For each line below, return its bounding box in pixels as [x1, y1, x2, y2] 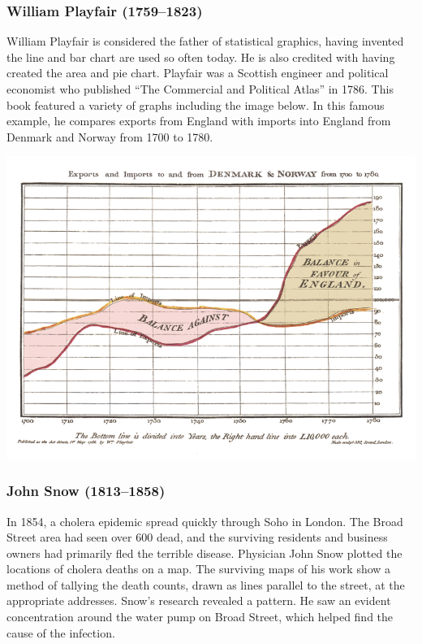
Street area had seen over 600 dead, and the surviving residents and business [6, 529, 388, 546]
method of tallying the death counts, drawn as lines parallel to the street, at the [6, 576, 405, 593]
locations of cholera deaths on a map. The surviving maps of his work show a [6, 560, 391, 577]
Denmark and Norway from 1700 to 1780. [6, 128, 213, 145]
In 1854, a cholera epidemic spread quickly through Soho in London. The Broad [6, 512, 403, 529]
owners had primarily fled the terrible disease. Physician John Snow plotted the [6, 544, 403, 561]
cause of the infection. [6, 624, 115, 641]
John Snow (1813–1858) [6, 481, 166, 501]
